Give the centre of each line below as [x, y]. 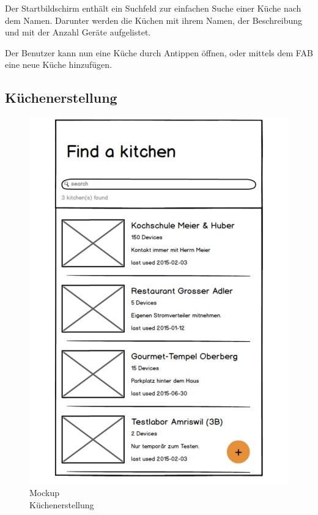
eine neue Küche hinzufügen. [59, 65]
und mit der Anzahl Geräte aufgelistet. [78, 32]
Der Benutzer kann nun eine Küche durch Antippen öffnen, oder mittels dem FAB [159, 52]
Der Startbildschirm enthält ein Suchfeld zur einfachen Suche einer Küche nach [153, 8]
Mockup [45, 493]
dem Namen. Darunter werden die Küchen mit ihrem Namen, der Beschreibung [154, 20]
